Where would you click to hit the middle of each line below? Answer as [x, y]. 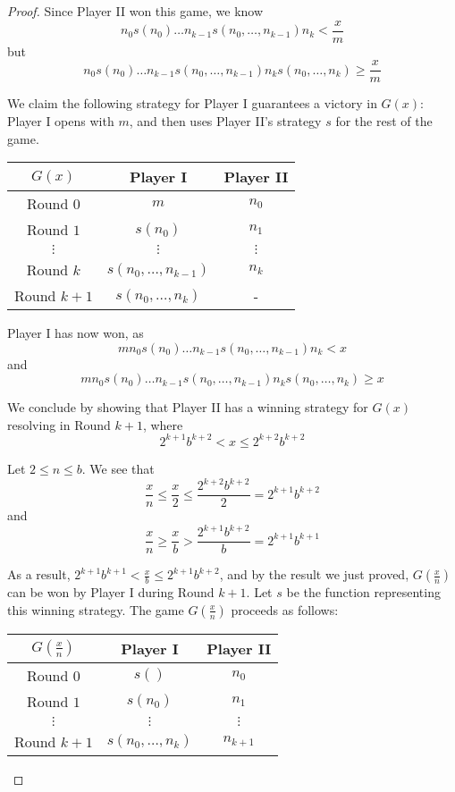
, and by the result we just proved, [314, 574]
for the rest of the [384, 120]
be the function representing [363, 592]
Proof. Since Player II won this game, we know [135, 11]
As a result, [39, 574]
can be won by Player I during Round [111, 592]
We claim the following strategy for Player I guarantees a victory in [192, 103]
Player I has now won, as [76, 333]
